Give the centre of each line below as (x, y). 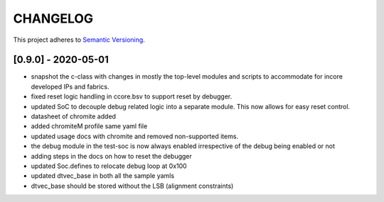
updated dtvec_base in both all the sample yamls (102, 176)
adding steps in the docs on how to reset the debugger (111, 156)
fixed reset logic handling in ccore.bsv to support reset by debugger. (132, 96)
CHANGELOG (53, 18)
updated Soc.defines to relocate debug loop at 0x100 (109, 166)
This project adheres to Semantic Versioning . (79, 40)
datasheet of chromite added (74, 116)
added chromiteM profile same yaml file (89, 126)
